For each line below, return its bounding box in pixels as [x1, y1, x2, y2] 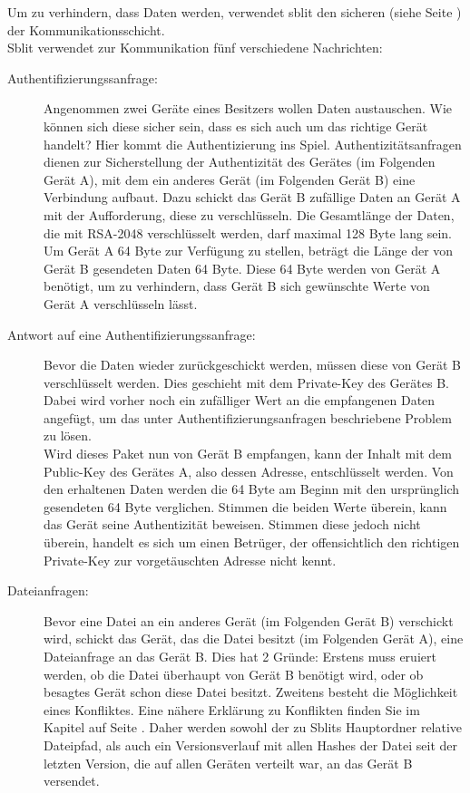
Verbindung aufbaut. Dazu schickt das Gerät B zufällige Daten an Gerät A [44, 188, 461, 207]
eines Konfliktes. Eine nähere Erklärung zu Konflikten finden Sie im [44, 700, 420, 719]
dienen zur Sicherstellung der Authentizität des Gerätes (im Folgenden [44, 152, 436, 171]
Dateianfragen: [7, 581, 89, 600]
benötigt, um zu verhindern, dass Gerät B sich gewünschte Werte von [44, 276, 430, 295]
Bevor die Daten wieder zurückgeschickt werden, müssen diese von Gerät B [44, 355, 461, 374]
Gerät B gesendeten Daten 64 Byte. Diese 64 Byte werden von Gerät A [44, 258, 441, 277]
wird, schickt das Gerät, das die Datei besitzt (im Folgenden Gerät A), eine [44, 629, 464, 648]
